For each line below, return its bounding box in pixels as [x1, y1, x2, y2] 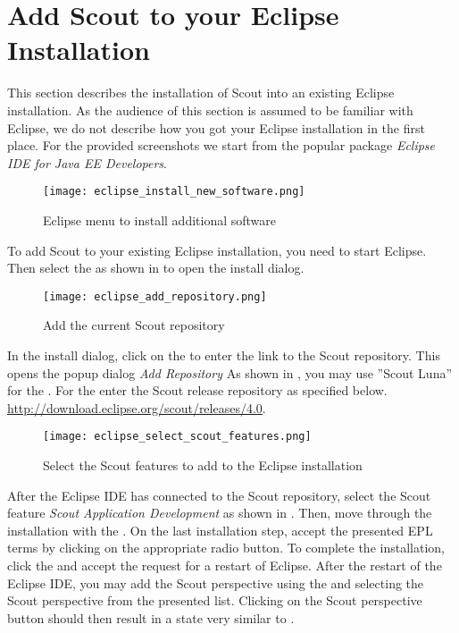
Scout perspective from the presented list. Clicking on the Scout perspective [7, 591, 422, 610]
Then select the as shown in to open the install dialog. [7, 258, 305, 277]
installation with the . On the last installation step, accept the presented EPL [7, 520, 433, 539]
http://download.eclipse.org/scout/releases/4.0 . [7, 398, 266, 417]
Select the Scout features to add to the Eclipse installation [43, 456, 363, 474]
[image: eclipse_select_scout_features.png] [43, 430, 312, 443]
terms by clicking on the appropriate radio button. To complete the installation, [7, 538, 445, 557]
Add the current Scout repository [43, 316, 225, 334]
